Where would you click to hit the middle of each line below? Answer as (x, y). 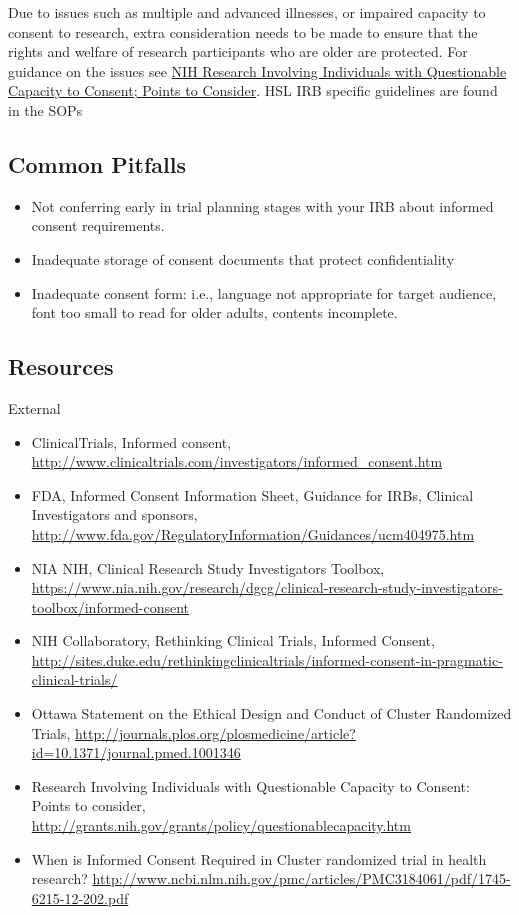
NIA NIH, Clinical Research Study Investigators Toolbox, (208, 567)
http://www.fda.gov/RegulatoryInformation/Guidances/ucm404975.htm (253, 533)
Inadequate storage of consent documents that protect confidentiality (243, 258)
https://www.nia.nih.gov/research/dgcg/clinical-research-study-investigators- (267, 587)
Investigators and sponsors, (114, 514)
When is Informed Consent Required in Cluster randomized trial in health (259, 858)
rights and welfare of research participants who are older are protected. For (238, 51)
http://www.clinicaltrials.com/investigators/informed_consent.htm (237, 461)
